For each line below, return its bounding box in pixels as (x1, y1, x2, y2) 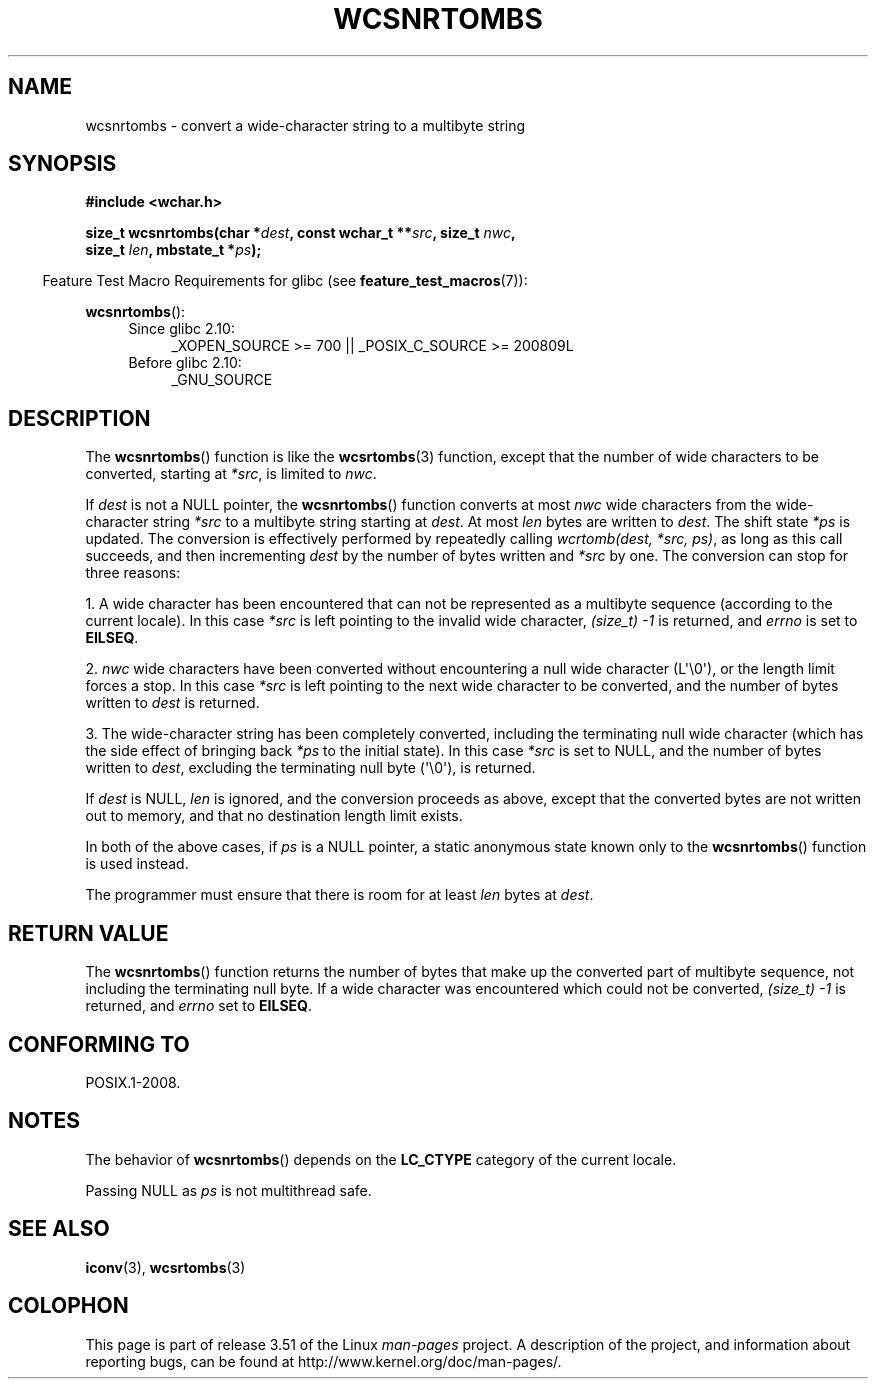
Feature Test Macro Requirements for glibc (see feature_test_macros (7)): (42, 272, 528, 290)
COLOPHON (8, 1293, 129, 1319)
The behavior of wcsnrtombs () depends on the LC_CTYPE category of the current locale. (85, 1150, 677, 1168)
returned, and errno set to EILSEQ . (85, 997, 313, 1015)
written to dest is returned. (85, 694, 260, 712)
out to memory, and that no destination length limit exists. (85, 807, 463, 825)
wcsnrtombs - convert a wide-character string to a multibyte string (85, 116, 526, 134)
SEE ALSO (8, 1216, 110, 1242)
